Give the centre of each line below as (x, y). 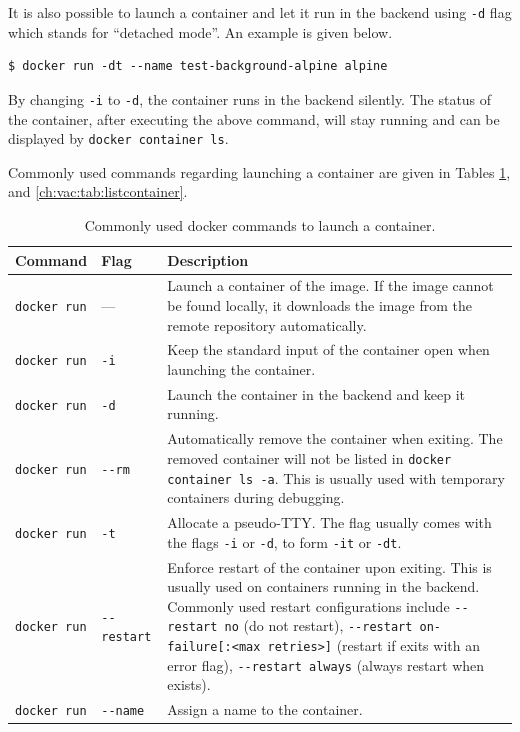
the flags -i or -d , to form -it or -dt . (284, 541)
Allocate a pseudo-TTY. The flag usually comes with (329, 522)
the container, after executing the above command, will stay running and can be (254, 118)
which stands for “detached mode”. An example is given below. (200, 31)
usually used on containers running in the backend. (323, 586)
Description (208, 259)
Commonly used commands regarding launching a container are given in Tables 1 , (259, 171)
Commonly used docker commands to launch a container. (260, 224)
